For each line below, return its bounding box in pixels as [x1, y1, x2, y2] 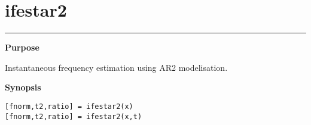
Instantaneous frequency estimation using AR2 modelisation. [5, 61, 228, 73]
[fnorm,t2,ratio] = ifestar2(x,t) [5, 112, 142, 121]
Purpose [5, 41, 39, 54]
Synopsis [5, 81, 41, 93]
